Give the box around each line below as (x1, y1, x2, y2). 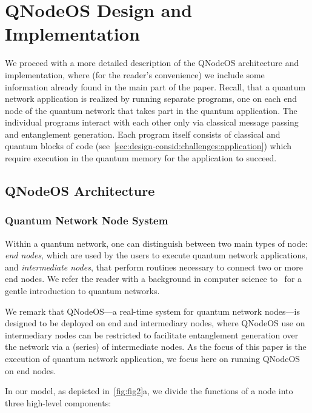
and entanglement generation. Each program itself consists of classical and (5, 127, 280, 140)
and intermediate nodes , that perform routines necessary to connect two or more (5, 260, 303, 273)
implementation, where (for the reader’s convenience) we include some (5, 68, 265, 81)
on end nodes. (5, 364, 56, 377)
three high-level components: (5, 396, 111, 409)
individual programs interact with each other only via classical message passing (5, 116, 299, 129)
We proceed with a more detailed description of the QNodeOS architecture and (5, 56, 299, 69)
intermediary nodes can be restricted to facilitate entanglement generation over (5, 328, 299, 341)
